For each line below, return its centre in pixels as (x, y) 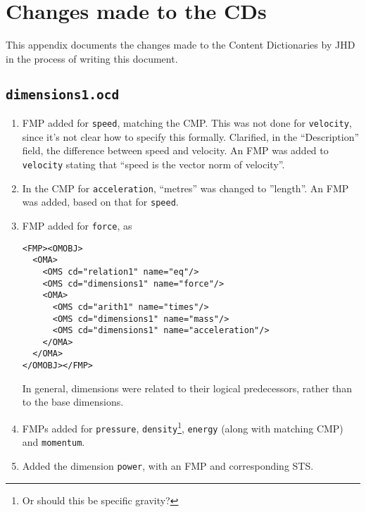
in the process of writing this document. (92, 58)
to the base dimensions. (73, 402)
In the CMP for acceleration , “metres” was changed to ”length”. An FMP (185, 188)
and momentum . (53, 442)
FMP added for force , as (77, 225)
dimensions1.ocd (63, 94)
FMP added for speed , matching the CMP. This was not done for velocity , (187, 123)
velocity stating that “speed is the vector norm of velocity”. (153, 164)
